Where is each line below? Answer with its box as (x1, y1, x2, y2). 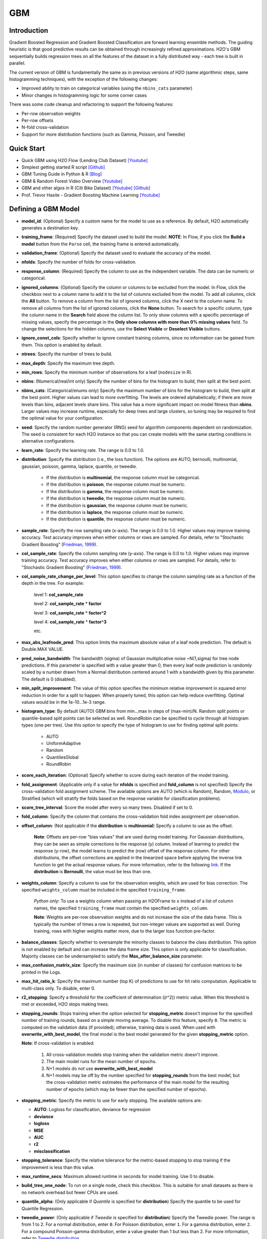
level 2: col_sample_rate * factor (34, 601, 102, 607)
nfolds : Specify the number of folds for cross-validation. (21, 259, 137, 265)
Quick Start (9, 144, 45, 153)
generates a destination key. (21, 225, 79, 230)
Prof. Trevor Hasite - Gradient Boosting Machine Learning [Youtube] (21, 192, 160, 198)
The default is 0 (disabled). (21, 676, 77, 682)
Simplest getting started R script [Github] (21, 164, 105, 170)
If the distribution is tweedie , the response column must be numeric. (46, 496, 186, 502)
